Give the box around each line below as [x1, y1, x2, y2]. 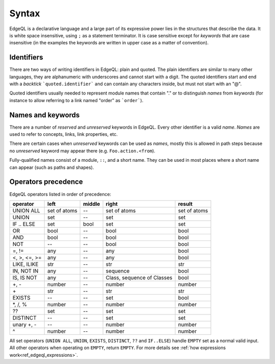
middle [83, 200, 100, 207]
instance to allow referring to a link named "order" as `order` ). [9, 97, 144, 103]
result [178, 200, 193, 207]
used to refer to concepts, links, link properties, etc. [9, 131, 118, 137]
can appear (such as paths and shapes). [9, 164, 94, 171]
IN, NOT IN [12, 267, 39, 274]
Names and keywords [9, 110, 80, 119]
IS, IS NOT [12, 274, 38, 281]
